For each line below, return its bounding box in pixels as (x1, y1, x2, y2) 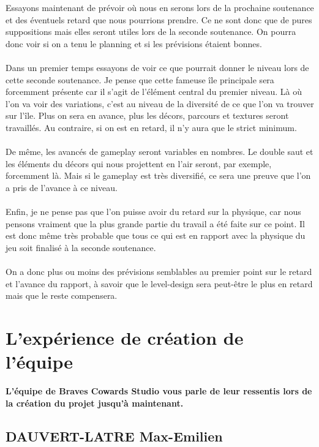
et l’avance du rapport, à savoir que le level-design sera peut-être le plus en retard (6, 277, 313, 290)
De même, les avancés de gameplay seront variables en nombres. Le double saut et (6, 145, 313, 158)
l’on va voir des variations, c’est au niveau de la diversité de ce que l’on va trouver (6, 97, 314, 110)
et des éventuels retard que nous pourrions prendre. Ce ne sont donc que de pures (6, 13, 312, 26)
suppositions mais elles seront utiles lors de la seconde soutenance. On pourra (6, 25, 296, 38)
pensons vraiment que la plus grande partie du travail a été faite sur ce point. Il (6, 217, 305, 230)
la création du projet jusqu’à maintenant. (6, 396, 184, 409)
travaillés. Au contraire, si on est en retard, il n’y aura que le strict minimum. (6, 121, 297, 133)
